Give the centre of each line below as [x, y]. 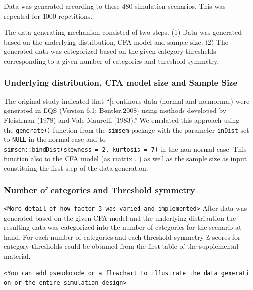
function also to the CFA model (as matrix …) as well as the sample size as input [126, 158]
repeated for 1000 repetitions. [48, 15]
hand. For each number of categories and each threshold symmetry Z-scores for [122, 236]
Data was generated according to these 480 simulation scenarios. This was [115, 6]
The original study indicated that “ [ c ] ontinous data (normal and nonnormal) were [127, 100]
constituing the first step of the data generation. [76, 168]
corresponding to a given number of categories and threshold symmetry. [112, 60]
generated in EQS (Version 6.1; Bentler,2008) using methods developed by [115, 110]
